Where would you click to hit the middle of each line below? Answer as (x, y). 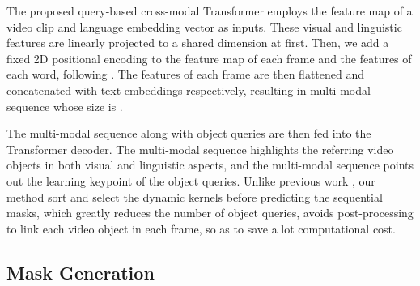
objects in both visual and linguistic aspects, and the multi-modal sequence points (210, 165)
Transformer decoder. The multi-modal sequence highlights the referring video (200, 149)
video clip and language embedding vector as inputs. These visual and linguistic (204, 26)
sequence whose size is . (65, 106)
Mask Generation (81, 272)
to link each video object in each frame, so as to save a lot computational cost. (201, 228)
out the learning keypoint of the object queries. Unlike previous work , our (191, 180)
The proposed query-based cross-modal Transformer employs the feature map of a (210, 11)
